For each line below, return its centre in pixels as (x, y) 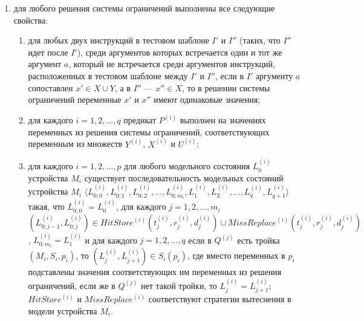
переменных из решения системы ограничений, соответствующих (149, 131)
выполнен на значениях (223, 120)
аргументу (274, 75)
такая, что (46, 206)
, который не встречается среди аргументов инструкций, (172, 64)
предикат (140, 120)
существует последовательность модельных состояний (184, 177)
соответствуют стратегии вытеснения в (220, 299)
